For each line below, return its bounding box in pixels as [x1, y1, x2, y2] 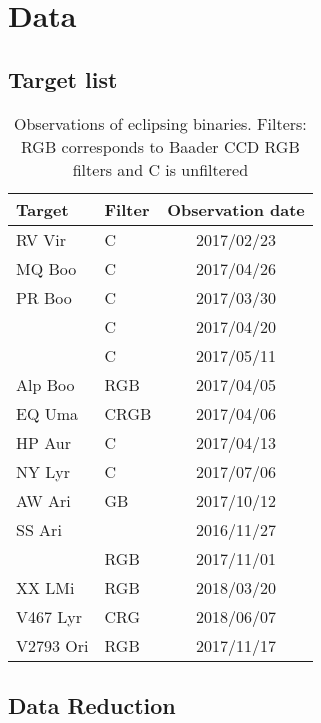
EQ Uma [16, 401, 79, 425]
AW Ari [16, 488, 71, 512]
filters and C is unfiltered [72, 157, 249, 181]
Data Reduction [8, 689, 176, 720]
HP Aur [16, 430, 71, 454]
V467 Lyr [16, 604, 83, 628]
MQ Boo [16, 256, 77, 280]
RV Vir [16, 227, 67, 251]
